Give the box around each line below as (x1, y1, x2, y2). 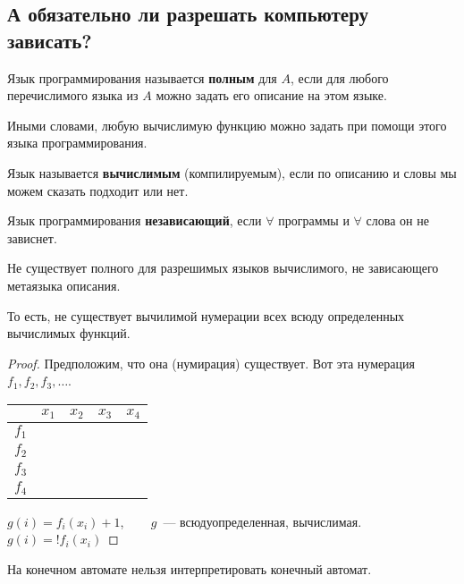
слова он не (366, 211, 429, 230)
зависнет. (7, 228, 57, 247)
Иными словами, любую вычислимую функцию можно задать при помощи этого (7, 115, 447, 134)
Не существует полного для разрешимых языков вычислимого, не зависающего (7, 258, 439, 277)
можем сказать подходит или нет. (7, 181, 189, 199)
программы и (278, 211, 350, 230)
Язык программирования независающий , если (7, 211, 262, 230)
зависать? (7, 26, 92, 54)
